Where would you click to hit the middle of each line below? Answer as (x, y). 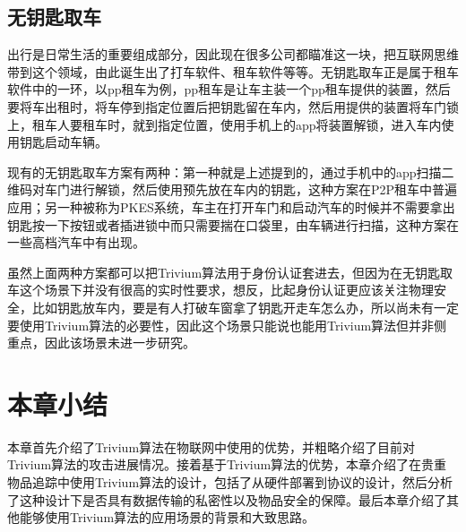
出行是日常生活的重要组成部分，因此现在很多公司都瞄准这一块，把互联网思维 (233, 54)
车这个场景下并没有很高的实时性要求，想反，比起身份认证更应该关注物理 (220, 290)
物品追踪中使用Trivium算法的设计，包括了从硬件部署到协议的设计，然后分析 (230, 482)
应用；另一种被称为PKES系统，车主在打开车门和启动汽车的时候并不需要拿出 (231, 206)
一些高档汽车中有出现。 (76, 242)
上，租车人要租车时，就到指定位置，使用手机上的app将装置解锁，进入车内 (224, 124)
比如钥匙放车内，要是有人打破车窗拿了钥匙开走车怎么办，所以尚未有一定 (245, 307)
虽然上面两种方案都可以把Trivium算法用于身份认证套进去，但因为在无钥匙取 (230, 272)
